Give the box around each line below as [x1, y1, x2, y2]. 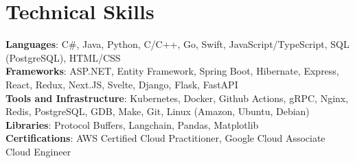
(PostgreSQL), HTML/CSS [5, 50, 121, 64]
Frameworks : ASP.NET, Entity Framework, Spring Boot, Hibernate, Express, [5, 64, 339, 78]
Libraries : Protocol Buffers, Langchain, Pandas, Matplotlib [5, 117, 259, 131]
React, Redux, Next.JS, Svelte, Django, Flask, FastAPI [5, 77, 238, 91]
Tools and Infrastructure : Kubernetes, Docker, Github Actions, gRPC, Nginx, [5, 90, 349, 105]
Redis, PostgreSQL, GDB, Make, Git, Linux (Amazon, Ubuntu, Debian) [5, 104, 310, 118]
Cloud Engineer [5, 144, 71, 158]
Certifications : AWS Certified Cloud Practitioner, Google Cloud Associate [5, 131, 325, 145]
